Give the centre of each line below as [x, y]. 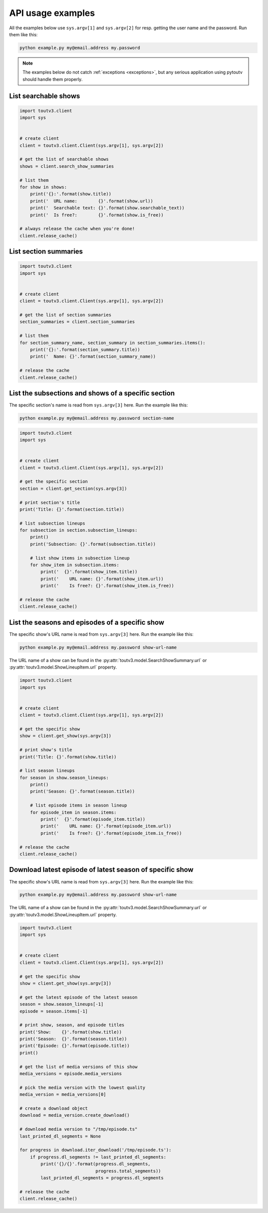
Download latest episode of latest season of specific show [101, 870]
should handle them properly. [53, 79]
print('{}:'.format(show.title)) [71, 194]
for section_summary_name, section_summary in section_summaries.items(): [113, 343]
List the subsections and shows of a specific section [92, 393]
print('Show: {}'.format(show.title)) [71, 1032]
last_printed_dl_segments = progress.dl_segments [102, 1178]
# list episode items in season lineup [79, 806]
